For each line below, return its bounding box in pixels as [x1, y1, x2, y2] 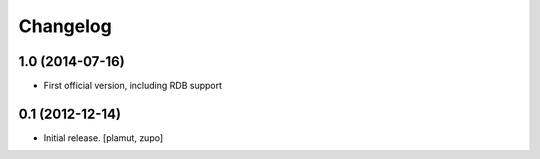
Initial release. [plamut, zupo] [43, 131, 164, 144]
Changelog [18, 15, 112, 37]
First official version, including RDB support [43, 80, 223, 92]
